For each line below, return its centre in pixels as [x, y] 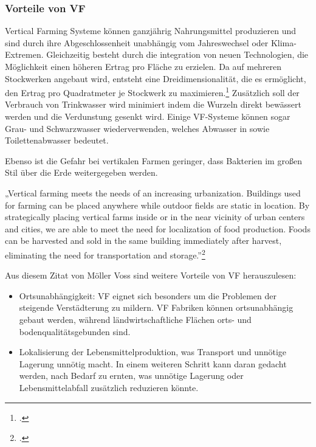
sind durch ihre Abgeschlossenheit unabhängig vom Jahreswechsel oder [137, 42]
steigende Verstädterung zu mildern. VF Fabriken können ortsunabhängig [156, 307]
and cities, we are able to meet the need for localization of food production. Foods [158, 228]
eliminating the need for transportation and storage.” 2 [105, 254]
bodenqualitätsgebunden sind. [75, 331]
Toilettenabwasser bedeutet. [57, 140]
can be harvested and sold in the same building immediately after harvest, [143, 241]
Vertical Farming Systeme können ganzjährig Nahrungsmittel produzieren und [150, 31]
